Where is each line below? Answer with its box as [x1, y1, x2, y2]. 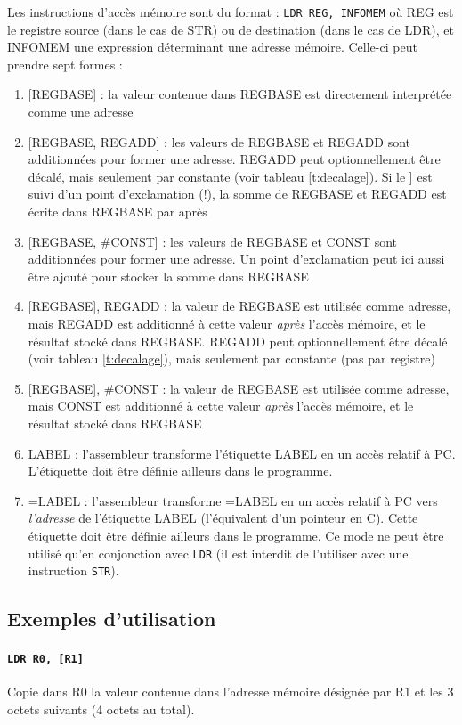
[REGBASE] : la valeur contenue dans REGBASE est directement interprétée [28, 85, 452, 103]
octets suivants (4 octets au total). [7, 700, 195, 719]
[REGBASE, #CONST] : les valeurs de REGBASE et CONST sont [28, 232, 398, 250]
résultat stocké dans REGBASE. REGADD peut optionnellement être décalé [28, 331, 448, 350]
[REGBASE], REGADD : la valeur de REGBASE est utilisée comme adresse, [28, 297, 451, 315]
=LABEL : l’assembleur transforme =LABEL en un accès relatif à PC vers [28, 491, 438, 509]
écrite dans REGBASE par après [28, 202, 207, 220]
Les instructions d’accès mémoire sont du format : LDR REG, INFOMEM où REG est [7, 3, 454, 20]
